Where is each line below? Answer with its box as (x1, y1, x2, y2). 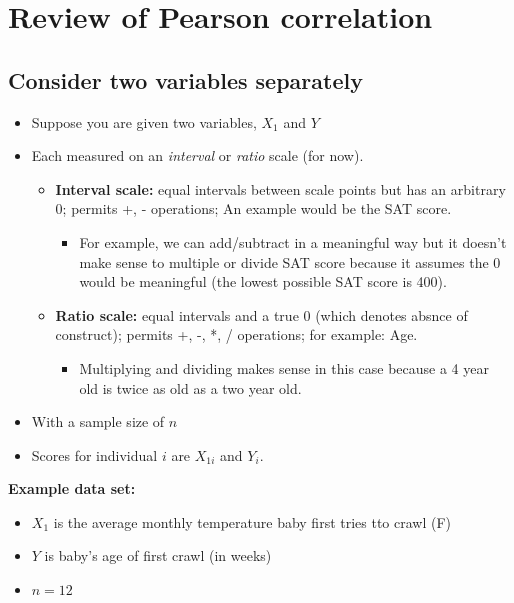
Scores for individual (31, 444, 158, 465)
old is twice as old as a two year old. (79, 377, 302, 398)
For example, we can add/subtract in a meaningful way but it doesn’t (79, 231, 507, 252)
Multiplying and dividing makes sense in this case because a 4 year (79, 357, 489, 378)
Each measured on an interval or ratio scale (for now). (31, 145, 364, 166)
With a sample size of (31, 411, 165, 432)
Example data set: (8, 478, 136, 499)
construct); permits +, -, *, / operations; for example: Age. (55, 324, 418, 345)
